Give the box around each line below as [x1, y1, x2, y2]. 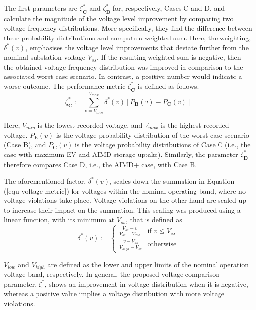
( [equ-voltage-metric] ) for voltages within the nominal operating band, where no [4, 185, 246, 195]
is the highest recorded [160, 119, 229, 130]
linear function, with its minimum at [4, 214, 115, 225]
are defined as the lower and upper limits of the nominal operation [47, 259, 249, 269]
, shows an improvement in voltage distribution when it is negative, [44, 278, 248, 289]
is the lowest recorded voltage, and [37, 119, 143, 130]
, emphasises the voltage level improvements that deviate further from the [25, 42, 249, 52]
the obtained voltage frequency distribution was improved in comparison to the [4, 61, 243, 72]
